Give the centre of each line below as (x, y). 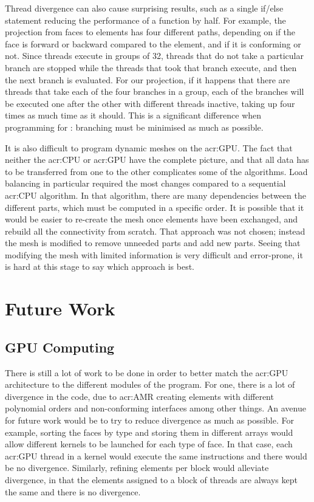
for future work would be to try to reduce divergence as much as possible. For (149, 420)
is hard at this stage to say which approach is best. (100, 266)
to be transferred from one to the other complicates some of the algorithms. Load (156, 171)
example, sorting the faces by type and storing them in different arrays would (149, 432)
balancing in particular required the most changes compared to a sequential (145, 183)
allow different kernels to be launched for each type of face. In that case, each (149, 444)
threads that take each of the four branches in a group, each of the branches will (155, 91)
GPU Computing (60, 347)
